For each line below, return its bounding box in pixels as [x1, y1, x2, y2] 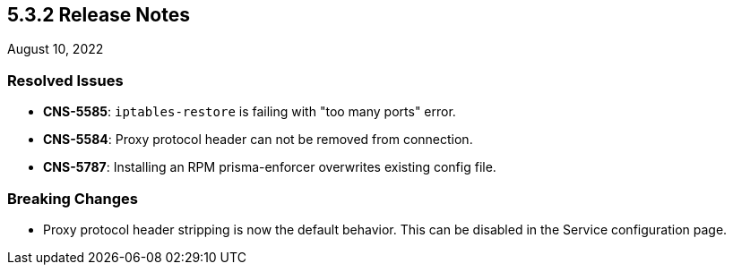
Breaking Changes [7, 189, 139, 208]
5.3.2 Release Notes [7, 4, 190, 26]
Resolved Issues [7, 71, 124, 89]
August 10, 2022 [7, 41, 104, 57]
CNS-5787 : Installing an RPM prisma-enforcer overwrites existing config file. [43, 159, 496, 175]
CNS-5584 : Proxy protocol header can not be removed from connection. [43, 132, 473, 148]
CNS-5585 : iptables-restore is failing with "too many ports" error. [43, 104, 456, 120]
